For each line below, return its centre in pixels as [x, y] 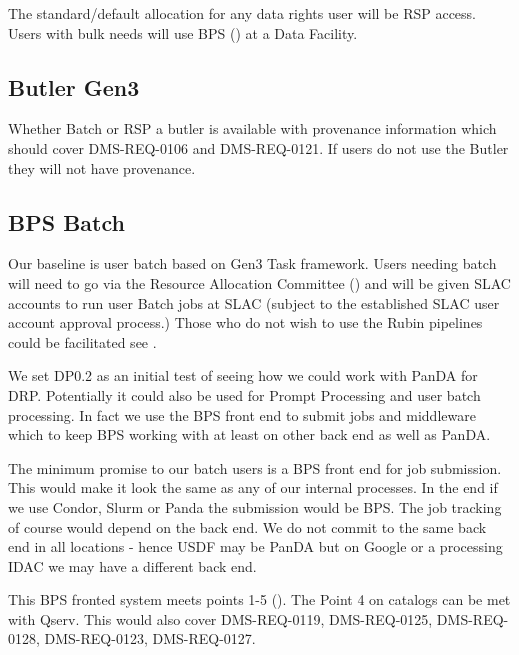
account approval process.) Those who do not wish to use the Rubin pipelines [245, 322]
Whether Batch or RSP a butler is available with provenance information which [252, 128]
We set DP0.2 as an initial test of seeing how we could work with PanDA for [243, 375]
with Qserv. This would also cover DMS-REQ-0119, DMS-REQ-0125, [220, 618]
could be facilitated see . [82, 341]
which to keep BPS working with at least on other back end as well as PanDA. [249, 434]
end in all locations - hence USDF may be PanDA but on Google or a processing [255, 546]
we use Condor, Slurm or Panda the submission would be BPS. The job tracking [255, 506]
